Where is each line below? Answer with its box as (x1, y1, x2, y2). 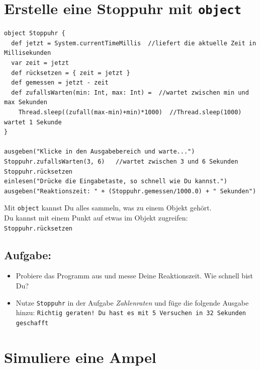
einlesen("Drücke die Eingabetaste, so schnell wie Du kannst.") (4, 178, 227, 185)
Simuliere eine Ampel (4, 346, 156, 367)
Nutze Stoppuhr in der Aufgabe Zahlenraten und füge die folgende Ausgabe (16, 297, 249, 308)
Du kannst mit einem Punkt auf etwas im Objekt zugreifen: (4, 212, 188, 223)
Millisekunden (4, 49, 51, 57)
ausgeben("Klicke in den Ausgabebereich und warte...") (4, 148, 195, 156)
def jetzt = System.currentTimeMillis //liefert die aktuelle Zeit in (11, 39, 256, 47)
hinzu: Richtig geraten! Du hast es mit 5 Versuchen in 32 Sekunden (16, 307, 246, 318)
